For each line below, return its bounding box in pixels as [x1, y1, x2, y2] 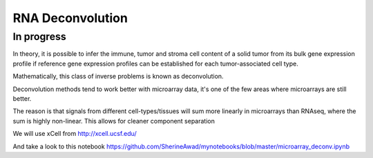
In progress [12, 30, 67, 43]
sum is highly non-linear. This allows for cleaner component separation [12, 117, 216, 125]
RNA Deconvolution [12, 10, 128, 26]
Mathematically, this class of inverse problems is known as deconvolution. [12, 72, 224, 81]
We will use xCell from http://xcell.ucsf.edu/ [12, 130, 137, 138]
